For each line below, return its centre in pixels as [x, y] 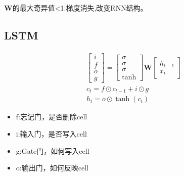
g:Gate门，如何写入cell [53, 150]
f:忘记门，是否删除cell [52, 117]
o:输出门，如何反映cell [52, 168]
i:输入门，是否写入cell [51, 134]
